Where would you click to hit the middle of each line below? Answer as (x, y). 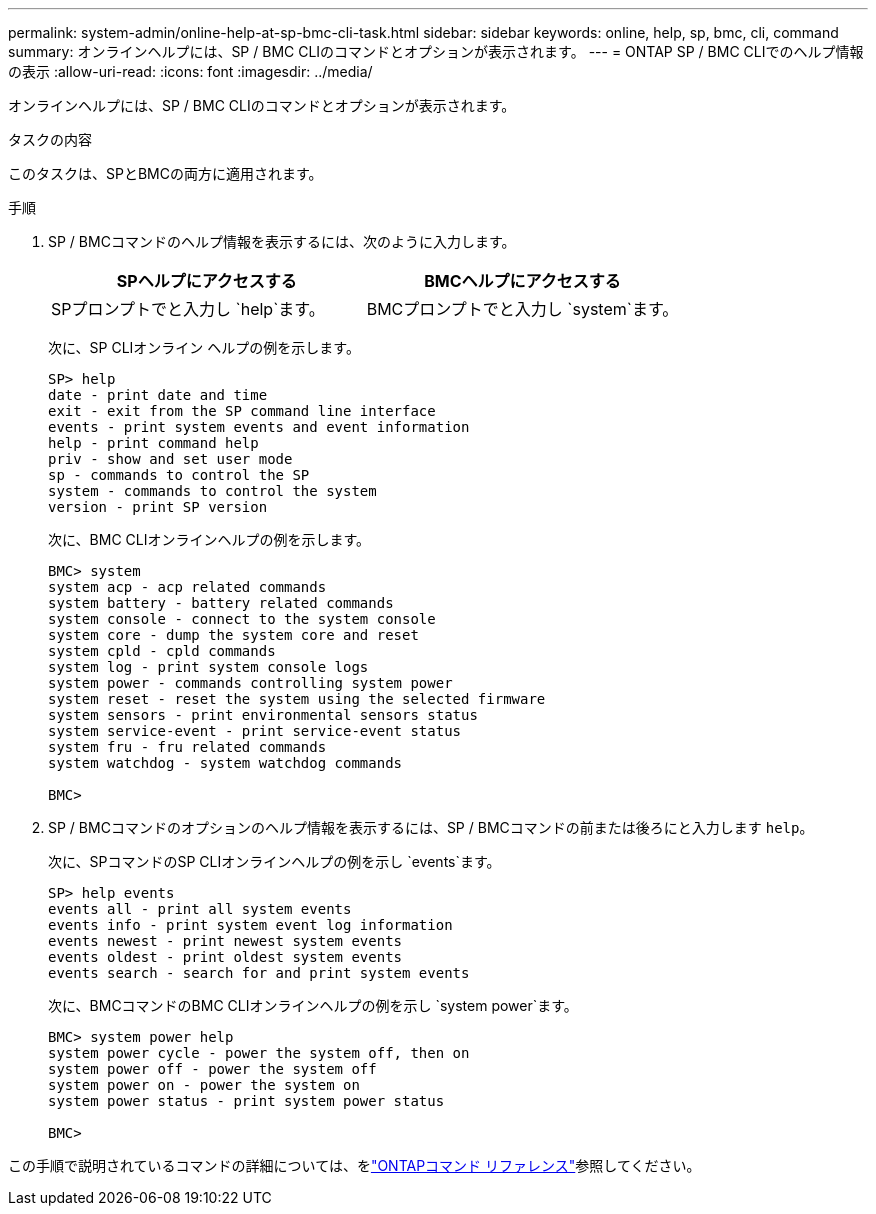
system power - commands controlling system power (250, 683)
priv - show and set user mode (170, 459)
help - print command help (153, 443)
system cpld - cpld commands (162, 651)
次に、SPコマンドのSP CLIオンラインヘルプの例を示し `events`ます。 (274, 861)
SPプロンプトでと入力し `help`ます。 (188, 309)
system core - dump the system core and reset (233, 635)
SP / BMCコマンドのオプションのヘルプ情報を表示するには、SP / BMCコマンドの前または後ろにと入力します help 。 (431, 827)
